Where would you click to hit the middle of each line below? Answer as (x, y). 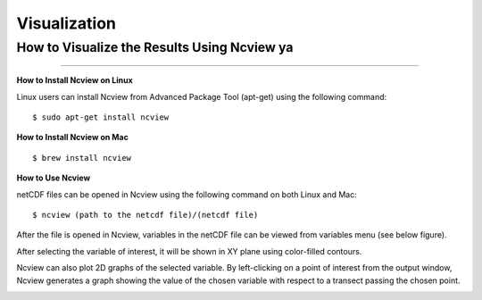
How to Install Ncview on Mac (72, 137)
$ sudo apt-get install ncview (101, 117)
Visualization (66, 23)
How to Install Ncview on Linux (75, 80)
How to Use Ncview (54, 178)
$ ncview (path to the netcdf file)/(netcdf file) (145, 215)
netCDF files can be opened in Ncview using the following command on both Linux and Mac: (187, 194)
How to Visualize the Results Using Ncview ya (155, 47)
